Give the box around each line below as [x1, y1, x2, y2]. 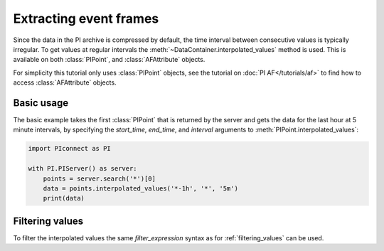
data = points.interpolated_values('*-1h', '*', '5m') [43, 184, 238, 192]
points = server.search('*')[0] [43, 174, 156, 183]
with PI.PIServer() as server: [28, 164, 138, 173]
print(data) [43, 194, 85, 203]
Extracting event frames [13, 11, 159, 26]
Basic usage [13, 97, 69, 109]
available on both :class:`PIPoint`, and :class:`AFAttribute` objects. [13, 55, 206, 64]
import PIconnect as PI [28, 144, 112, 153]
